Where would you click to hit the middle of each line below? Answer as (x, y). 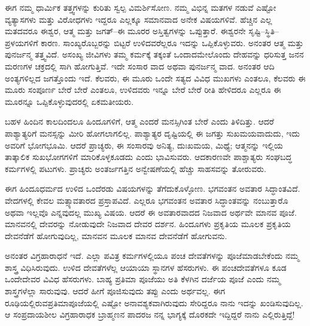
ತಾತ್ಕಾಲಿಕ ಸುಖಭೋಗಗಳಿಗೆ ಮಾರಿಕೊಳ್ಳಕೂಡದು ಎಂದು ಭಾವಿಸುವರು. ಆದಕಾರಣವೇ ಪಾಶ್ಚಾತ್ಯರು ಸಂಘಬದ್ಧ (148, 157)
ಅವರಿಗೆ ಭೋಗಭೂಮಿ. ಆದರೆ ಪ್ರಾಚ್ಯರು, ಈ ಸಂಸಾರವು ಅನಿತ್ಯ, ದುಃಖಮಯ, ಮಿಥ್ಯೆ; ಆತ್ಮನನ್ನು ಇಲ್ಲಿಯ (144, 145)
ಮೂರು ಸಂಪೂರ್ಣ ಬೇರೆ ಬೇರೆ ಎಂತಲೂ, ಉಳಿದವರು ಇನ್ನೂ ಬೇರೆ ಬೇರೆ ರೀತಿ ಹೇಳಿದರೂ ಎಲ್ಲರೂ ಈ (143, 90)
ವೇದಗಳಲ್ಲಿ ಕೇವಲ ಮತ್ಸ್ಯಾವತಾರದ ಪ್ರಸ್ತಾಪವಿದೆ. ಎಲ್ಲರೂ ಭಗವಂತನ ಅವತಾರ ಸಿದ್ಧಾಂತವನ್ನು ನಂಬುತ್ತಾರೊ (147, 200)
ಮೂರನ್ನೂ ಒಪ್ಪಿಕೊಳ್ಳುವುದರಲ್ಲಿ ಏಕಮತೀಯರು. (69, 101)
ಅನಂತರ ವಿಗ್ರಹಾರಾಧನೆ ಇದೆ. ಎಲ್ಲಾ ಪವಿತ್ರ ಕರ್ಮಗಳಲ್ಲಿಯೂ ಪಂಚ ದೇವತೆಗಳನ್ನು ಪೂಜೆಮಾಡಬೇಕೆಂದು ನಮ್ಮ (152, 256)
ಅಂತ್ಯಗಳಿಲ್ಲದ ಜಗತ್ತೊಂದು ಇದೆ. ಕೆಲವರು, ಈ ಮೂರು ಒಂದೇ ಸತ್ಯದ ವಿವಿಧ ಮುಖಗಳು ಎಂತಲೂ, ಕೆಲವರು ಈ (155, 78)
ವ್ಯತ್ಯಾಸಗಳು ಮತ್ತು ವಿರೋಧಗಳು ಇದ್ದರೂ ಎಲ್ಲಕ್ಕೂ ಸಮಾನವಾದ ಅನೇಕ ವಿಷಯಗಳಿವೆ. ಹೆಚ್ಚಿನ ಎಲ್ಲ (139, 19)
